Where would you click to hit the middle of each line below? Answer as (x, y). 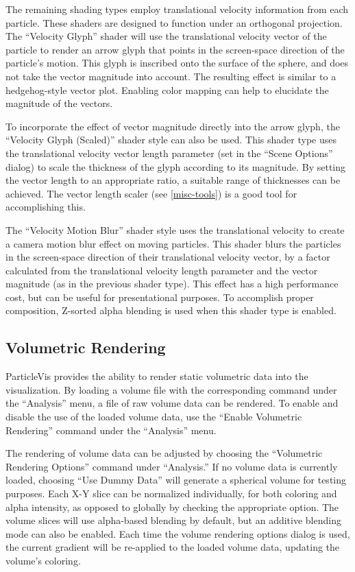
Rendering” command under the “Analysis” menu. (111, 430)
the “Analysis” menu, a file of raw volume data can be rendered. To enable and (172, 403)
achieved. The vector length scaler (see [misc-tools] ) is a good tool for (151, 193)
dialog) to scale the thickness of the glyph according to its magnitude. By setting (176, 166)
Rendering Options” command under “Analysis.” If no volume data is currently (172, 466)
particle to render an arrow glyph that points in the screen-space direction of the (175, 49)
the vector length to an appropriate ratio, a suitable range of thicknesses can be (173, 180)
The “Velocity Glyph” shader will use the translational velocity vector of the (166, 36)
